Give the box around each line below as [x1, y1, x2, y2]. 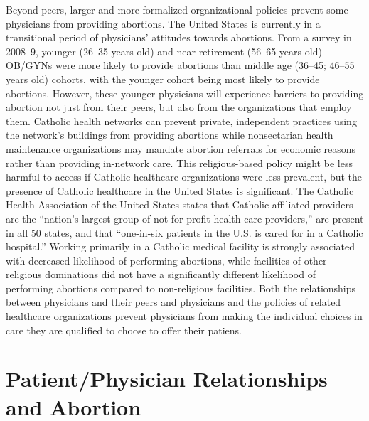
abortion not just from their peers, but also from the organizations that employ [6, 100, 352, 114]
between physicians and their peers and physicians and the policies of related [6, 294, 341, 309]
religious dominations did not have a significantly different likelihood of [6, 267, 316, 282]
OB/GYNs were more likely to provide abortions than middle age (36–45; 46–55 [6, 58, 355, 73]
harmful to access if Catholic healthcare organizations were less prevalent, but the [6, 169, 363, 184]
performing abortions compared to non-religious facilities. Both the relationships [6, 280, 356, 295]
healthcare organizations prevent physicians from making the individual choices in [6, 309, 363, 324]
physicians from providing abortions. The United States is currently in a [6, 16, 321, 31]
